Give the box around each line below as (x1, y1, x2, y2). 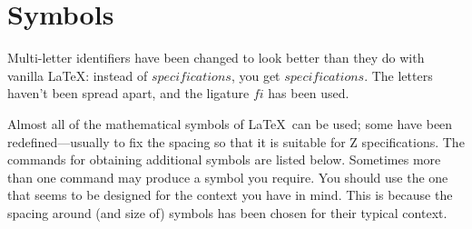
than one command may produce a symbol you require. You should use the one (7, 167, 448, 186)
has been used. (268, 84, 349, 103)
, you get (231, 65, 280, 85)
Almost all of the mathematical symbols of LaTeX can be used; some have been (7, 114, 453, 133)
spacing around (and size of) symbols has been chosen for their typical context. (7, 203, 447, 222)
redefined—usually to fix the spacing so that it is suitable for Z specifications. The (7, 132, 465, 151)
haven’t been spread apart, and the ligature (7, 84, 250, 103)
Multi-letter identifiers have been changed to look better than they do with (7, 48, 425, 67)
